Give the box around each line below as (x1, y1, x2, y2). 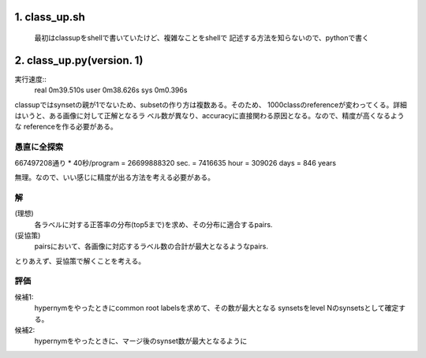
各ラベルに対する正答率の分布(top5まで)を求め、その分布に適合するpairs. (34, 219, 273, 229)
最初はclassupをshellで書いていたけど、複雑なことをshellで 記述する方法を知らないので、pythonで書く (34, 33, 370, 43)
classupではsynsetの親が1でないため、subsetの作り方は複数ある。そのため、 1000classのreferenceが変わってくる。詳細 (14, 99, 408, 110)
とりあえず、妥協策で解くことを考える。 (14, 256, 146, 266)
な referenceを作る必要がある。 (14, 122, 118, 132)
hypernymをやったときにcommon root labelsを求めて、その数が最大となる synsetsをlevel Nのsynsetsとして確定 (34, 304, 399, 313)
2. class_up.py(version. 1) (14, 54, 144, 67)
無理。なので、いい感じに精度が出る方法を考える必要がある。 (14, 173, 215, 182)
